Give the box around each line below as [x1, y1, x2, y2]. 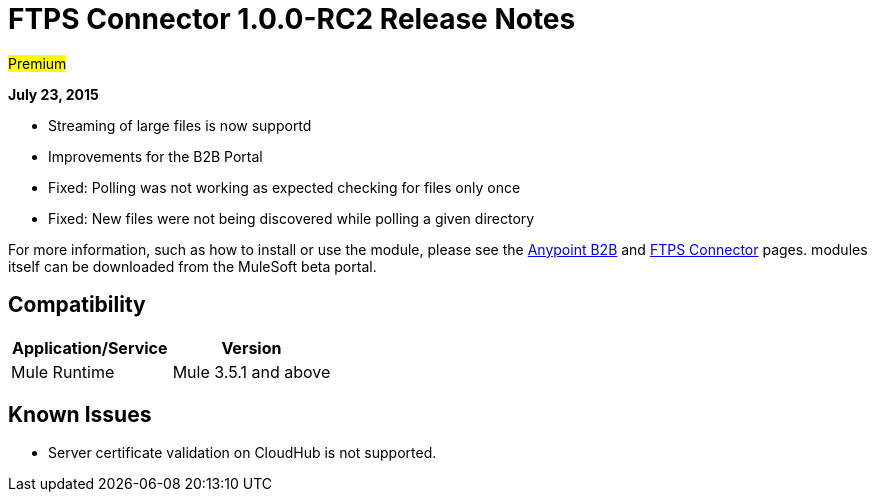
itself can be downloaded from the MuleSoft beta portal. [8, 257, 377, 275]
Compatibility [8, 292, 146, 318]
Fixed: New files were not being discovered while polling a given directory [48, 209, 535, 227]
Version [221, 337, 282, 358]
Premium [8, 54, 67, 72]
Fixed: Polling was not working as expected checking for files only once [48, 178, 521, 196]
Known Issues [8, 402, 152, 428]
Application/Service [12, 337, 168, 358]
